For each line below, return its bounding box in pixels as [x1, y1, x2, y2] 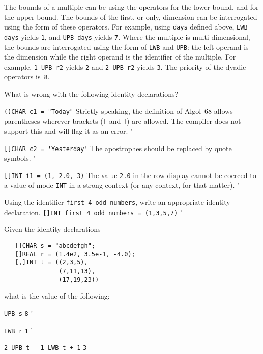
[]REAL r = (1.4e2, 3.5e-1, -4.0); [15, 250, 135, 258]
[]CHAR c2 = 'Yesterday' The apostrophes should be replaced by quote [4, 142, 232, 153]
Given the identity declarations [4, 224, 101, 234]
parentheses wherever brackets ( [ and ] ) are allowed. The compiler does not [4, 115, 241, 126]
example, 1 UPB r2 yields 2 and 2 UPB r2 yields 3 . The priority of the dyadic [4, 61, 246, 72]
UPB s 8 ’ [4, 307, 33, 318]
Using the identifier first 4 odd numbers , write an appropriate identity [4, 197, 230, 208]
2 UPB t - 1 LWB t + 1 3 [4, 344, 87, 352]
